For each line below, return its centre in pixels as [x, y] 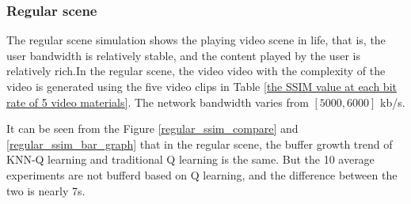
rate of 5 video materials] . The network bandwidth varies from [158, 102]
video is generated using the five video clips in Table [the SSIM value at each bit [202, 86]
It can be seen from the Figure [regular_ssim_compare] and [152, 128]
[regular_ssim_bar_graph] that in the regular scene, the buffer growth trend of [200, 144]
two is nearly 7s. [46, 190]
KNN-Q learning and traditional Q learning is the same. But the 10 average [190, 159]
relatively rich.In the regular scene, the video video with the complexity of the [196, 71]
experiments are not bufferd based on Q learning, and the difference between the [202, 174]
